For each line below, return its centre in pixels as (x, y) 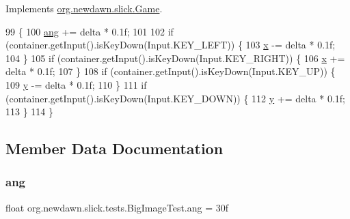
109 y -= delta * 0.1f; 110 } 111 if (76, 84)
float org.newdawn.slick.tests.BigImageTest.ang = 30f (117, 207)
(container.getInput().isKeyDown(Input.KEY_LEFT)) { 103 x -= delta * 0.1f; (171, 45)
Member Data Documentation (115, 148)
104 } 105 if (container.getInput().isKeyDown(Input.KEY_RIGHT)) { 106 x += (175, 58)
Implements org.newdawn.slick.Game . (84, 8)
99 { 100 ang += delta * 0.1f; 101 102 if (90, 31)
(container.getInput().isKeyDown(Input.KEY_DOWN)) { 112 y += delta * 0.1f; (176, 98)
